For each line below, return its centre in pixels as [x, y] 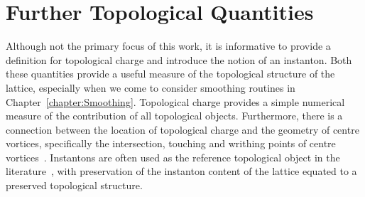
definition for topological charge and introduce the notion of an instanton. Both [179, 59]
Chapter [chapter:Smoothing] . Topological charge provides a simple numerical [175, 101]
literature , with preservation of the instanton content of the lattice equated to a [181, 171]
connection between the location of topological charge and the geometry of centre [182, 129]
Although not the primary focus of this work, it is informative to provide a [168, 46]
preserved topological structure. [74, 185]
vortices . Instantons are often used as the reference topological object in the [173, 157]
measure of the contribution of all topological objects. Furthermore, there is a [174, 116]
